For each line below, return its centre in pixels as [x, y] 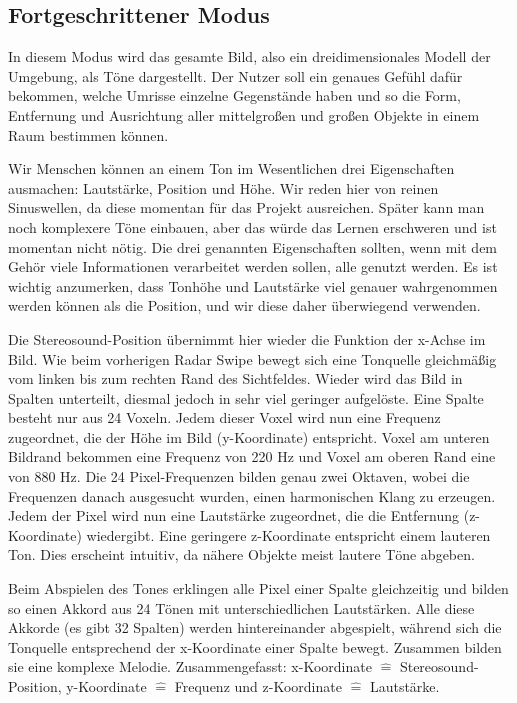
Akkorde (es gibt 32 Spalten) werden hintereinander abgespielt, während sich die [255, 627]
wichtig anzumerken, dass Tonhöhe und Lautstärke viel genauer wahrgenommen [253, 285]
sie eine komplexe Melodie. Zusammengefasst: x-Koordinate [190, 666]
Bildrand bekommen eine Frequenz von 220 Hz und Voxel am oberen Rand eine [252, 456]
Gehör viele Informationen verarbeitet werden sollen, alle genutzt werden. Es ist [253, 266]
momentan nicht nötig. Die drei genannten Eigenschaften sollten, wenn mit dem [253, 246]
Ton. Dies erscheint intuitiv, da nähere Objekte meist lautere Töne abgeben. [241, 554]
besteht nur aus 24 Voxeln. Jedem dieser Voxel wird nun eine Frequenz [224, 417]
